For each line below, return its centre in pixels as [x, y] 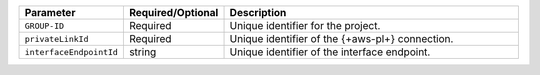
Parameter [50, 12]
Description [258, 12]
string [142, 52]
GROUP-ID [44, 25]
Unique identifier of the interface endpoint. [330, 52]
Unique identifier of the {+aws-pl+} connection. [341, 38]
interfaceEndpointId [71, 51]
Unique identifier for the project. [305, 25]
